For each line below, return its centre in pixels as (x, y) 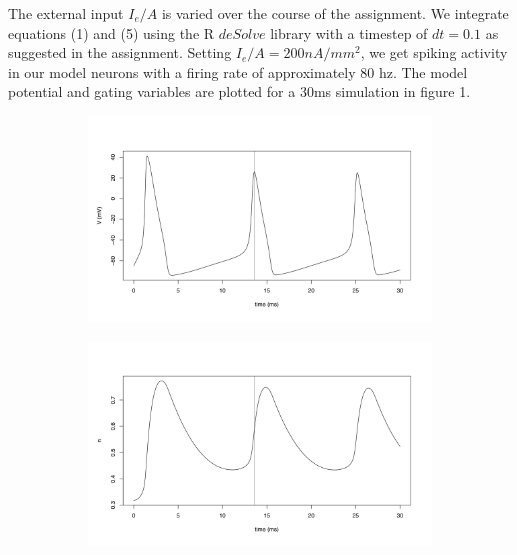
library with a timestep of (349, 32)
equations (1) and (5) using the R (111, 32)
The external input (66, 13)
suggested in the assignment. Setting (120, 52)
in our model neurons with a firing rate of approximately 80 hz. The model (238, 71)
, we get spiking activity (434, 52)
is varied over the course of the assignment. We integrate (335, 13)
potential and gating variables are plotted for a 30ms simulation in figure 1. (239, 91)
